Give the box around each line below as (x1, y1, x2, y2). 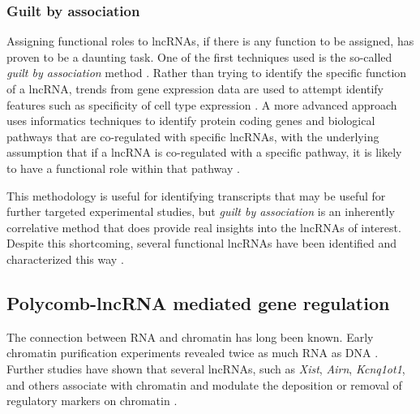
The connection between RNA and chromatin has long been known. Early (6, 328, 374, 345)
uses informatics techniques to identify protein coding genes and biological (6, 112, 375, 129)
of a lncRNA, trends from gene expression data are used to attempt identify (6, 80, 384, 97)
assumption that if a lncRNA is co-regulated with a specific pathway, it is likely (6, 144, 402, 161)
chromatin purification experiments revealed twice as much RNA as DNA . (6, 344, 379, 361)
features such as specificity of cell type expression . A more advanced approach (6, 96, 397, 113)
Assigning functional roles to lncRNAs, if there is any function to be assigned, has (6, 32, 414, 50)
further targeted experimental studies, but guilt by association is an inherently (6, 203, 395, 220)
